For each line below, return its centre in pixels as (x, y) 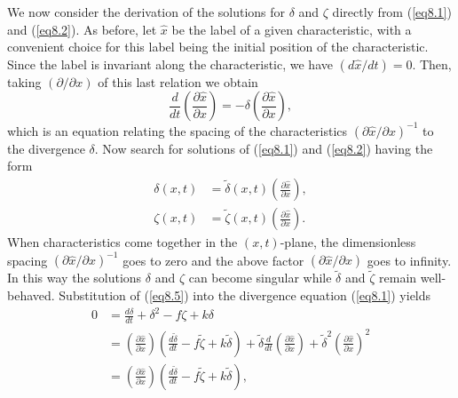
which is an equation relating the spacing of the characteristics (178, 130)
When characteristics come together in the (122, 242)
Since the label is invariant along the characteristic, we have (170, 64)
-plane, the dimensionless (348, 242)
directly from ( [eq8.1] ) (392, 12)
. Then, (432, 64)
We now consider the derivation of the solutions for (146, 12)
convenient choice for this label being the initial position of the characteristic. (218, 47)
